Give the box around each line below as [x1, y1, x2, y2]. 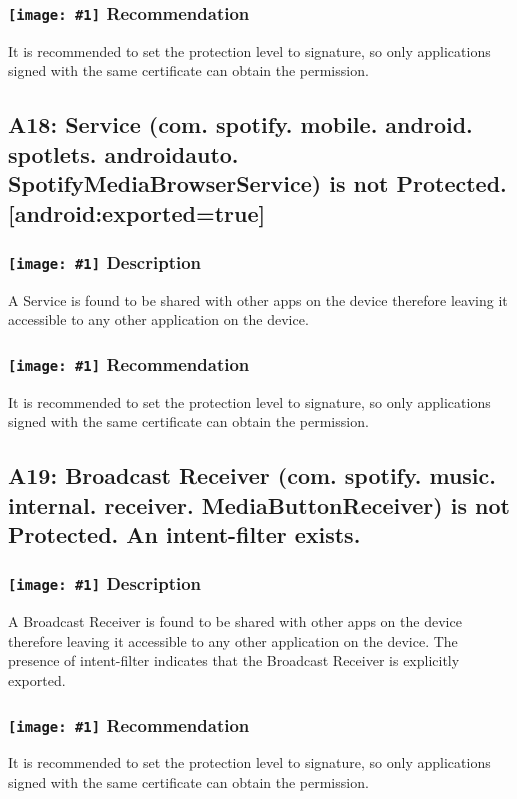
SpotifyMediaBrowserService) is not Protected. [8, 168, 507, 199]
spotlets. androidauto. [8, 138, 239, 169]
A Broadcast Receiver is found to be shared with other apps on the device [8, 611, 462, 632]
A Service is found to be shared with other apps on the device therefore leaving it [8, 289, 508, 310]
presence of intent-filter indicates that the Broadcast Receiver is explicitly [8, 650, 460, 671]
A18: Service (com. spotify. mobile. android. [8, 109, 473, 140]
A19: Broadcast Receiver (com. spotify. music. [8, 460, 496, 491]
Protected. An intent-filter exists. [8, 519, 361, 550]
